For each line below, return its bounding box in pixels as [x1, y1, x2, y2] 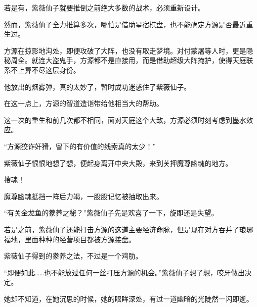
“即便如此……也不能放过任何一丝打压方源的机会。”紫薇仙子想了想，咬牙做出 [4, 267, 245, 277]
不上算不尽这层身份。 [10, 64, 80, 75]
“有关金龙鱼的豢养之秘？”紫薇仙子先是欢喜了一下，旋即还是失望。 [4, 207, 218, 218]
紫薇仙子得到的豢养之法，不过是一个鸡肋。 [4, 251, 142, 261]
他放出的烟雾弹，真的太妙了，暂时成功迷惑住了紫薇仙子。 [4, 81, 191, 92]
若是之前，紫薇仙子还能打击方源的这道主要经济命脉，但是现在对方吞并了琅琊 [4, 224, 253, 234]
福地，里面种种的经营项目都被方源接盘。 [4, 234, 135, 244]
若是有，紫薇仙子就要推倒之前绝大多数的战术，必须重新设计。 [4, 2, 205, 12]
